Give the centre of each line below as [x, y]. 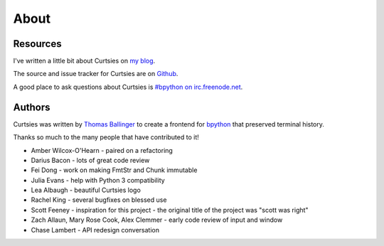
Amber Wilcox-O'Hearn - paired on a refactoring [102, 150]
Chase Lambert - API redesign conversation [95, 230]
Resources [37, 44]
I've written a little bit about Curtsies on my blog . [84, 61]
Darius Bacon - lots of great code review [90, 160]
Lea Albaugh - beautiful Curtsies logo [86, 190]
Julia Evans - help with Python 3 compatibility [98, 180]
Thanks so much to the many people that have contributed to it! [106, 137]
